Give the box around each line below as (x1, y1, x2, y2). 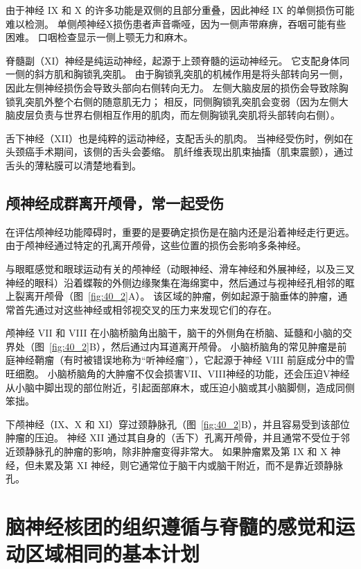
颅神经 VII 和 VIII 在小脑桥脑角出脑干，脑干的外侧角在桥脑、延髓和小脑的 (6, 325, 343, 340)
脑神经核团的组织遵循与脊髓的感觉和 (6, 512, 336, 541)
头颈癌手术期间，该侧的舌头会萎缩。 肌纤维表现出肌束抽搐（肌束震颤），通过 (6, 144, 353, 159)
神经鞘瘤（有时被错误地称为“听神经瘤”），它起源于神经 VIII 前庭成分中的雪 (15, 353, 355, 367)
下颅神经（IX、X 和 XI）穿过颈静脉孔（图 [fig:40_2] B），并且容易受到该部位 (6, 416, 350, 431)
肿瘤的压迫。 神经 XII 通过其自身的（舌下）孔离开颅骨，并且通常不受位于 (6, 430, 340, 445)
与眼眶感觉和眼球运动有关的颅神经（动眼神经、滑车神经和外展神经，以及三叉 (6, 261, 355, 275)
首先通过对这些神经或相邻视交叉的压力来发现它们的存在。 (15, 302, 277, 316)
